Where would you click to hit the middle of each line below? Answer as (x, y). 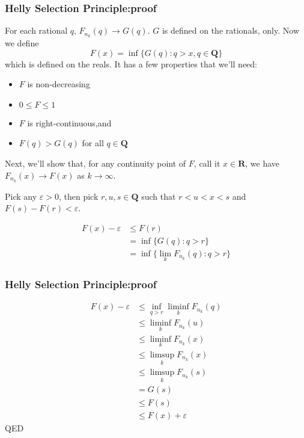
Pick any (21, 196)
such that (159, 196)
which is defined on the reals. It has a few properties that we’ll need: (131, 63)
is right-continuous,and (69, 122)
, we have (263, 163)
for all (93, 143)
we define (22, 43)
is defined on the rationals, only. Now (231, 30)
